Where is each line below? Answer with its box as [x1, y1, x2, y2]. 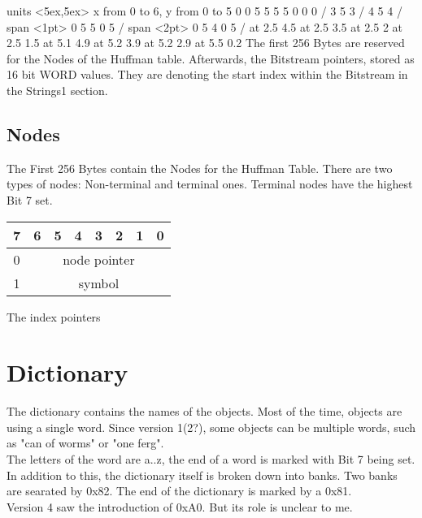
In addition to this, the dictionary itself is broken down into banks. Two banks [7, 466, 398, 483]
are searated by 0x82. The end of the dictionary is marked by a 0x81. [7, 482, 352, 499]
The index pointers [7, 308, 101, 325]
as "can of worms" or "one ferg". [7, 434, 164, 451]
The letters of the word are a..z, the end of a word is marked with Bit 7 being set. [7, 451, 415, 468]
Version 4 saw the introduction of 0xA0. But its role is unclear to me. [7, 498, 353, 515]
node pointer [63, 249, 135, 269]
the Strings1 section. [7, 81, 108, 98]
